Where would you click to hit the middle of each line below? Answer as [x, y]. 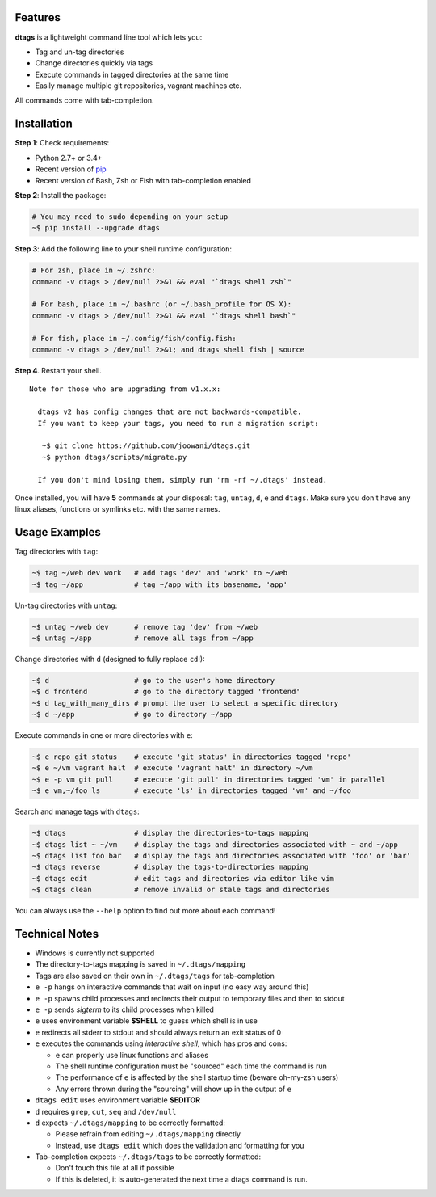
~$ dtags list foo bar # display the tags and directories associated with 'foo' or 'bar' [221, 856]
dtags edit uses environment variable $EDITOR [118, 1100]
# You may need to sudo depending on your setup [130, 217]
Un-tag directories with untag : [66, 605]
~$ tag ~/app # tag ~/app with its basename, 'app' [160, 584]
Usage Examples [58, 532]
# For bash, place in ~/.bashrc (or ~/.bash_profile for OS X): [162, 304]
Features [38, 17]
